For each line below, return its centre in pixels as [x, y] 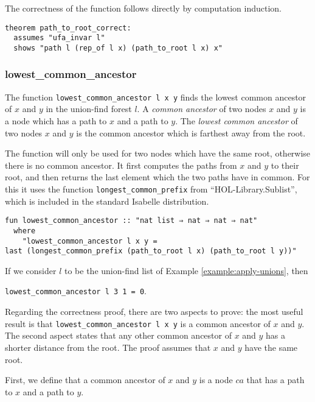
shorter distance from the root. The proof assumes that [108, 347]
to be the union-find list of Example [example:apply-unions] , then [186, 270]
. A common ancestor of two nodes [202, 109]
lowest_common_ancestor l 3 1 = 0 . [76, 291]
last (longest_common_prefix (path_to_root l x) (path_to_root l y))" [151, 251]
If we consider [31, 270]
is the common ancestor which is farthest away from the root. [191, 132]
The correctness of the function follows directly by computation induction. [143, 8]
